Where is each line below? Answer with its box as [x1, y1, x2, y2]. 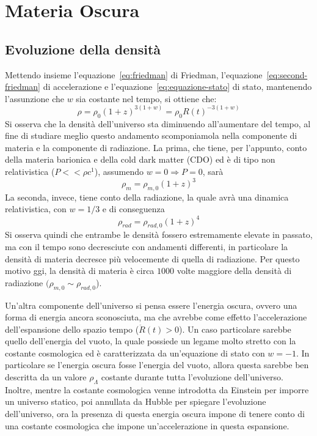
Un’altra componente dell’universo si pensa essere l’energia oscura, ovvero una [5, 298, 297, 311]
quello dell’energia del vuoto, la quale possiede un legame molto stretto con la [5, 334, 296, 347]
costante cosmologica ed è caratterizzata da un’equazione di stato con [5, 346, 265, 359]
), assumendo [94, 164, 144, 177]
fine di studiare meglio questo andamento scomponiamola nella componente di [5, 129, 297, 142]
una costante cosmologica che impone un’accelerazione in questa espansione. [5, 419, 290, 432]
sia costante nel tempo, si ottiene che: [76, 92, 217, 105]
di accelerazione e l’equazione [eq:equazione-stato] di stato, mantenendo [43, 80, 312, 93]
